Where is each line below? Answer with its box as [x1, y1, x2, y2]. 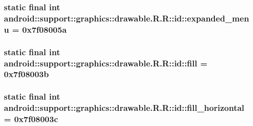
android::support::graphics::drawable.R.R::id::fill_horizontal [4, 102, 245, 114]
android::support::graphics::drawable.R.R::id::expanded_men [4, 12, 249, 24]
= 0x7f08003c [4, 113, 58, 125]
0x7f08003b [4, 68, 49, 80]
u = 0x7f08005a [4, 23, 67, 35]
